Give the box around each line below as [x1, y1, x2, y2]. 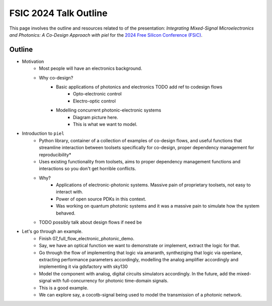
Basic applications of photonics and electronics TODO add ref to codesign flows [56, 84, 223, 90]
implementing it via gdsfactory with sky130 [39, 264, 128, 270]
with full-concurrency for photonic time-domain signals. [52, 278, 169, 284]
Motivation [22, 58, 44, 64]
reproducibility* [39, 151, 72, 158]
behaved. [56, 210, 76, 216]
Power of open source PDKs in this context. [56, 196, 147, 202]
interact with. [56, 189, 83, 195]
